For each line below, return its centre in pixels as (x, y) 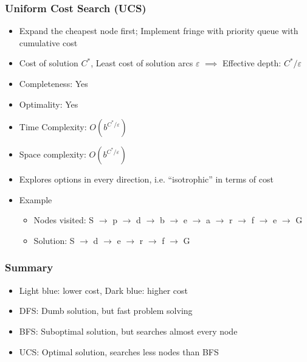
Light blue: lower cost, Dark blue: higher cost (103, 290)
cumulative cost (48, 42)
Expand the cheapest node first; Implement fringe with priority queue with (159, 31)
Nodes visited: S (64, 220)
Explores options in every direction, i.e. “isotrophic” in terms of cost (146, 179)
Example (36, 199)
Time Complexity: (53, 127)
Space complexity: (53, 154)
